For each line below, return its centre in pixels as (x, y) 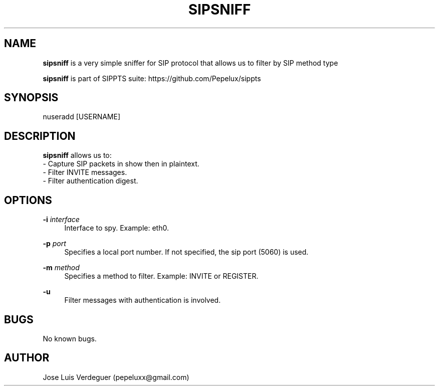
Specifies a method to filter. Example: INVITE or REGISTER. (161, 276)
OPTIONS (28, 200)
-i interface (61, 220)
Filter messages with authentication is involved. (143, 300)
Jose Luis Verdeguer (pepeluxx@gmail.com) (116, 377)
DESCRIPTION (40, 136)
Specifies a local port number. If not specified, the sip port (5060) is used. (186, 252)
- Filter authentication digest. (90, 181)
